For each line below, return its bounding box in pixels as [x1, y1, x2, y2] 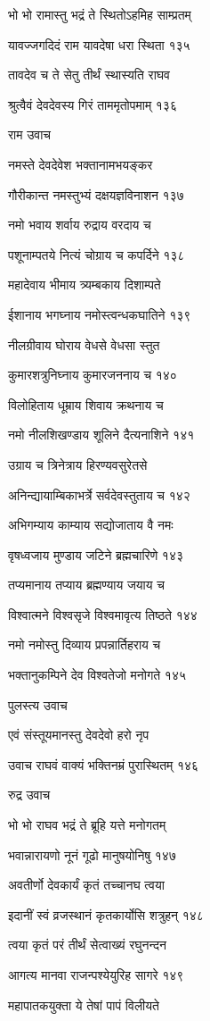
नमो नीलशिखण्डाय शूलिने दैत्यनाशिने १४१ [8, 425, 195, 444]
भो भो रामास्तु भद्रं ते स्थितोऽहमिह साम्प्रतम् [8, 5, 191, 23]
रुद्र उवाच [8, 785, 51, 804]
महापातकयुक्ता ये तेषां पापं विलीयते [8, 995, 159, 1014]
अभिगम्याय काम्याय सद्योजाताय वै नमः [8, 515, 174, 534]
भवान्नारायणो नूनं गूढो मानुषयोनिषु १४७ [8, 845, 176, 864]
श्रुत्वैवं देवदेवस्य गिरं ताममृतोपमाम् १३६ [8, 95, 177, 113]
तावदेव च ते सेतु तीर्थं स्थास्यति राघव [8, 65, 170, 84]
